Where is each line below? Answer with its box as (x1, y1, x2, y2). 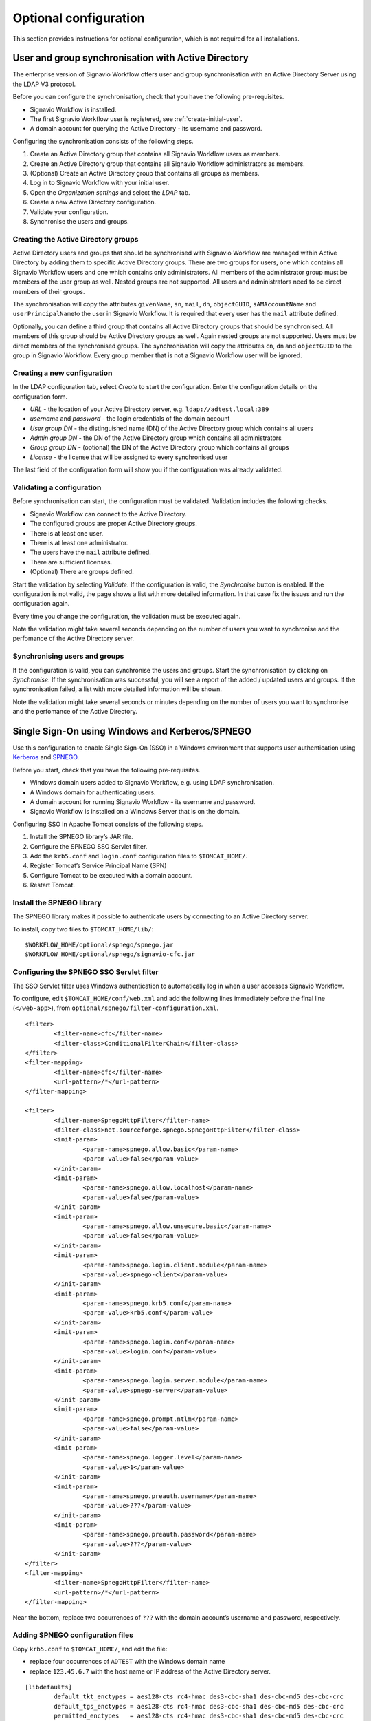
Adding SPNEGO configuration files (12, 1630, 134, 1640)
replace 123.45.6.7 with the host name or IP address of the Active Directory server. (30, 1667, 271, 1676)
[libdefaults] (25, 1683, 72, 1691)
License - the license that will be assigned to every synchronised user (30, 453, 228, 461)
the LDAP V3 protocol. (12, 80, 76, 88)
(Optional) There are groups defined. (30, 568, 134, 576)
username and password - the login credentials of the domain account (30, 414, 230, 423)
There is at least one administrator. (30, 538, 128, 547)
